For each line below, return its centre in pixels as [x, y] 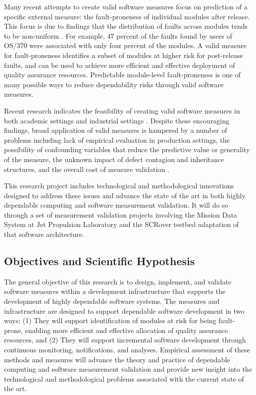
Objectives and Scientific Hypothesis [100, 261]
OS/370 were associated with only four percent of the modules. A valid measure [125, 45]
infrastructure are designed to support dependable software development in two [124, 310]
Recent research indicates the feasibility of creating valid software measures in [122, 110]
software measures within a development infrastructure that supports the [115, 291]
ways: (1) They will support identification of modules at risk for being [110, 320]
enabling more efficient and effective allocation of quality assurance [127, 330]
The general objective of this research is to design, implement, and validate [118, 281]
